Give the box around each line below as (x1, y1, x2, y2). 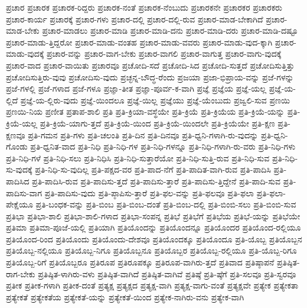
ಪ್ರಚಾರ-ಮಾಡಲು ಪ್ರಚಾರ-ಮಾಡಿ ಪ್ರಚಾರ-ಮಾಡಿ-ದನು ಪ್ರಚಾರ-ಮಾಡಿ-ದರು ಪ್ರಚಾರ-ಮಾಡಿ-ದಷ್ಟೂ (42, 24, 298, 37)
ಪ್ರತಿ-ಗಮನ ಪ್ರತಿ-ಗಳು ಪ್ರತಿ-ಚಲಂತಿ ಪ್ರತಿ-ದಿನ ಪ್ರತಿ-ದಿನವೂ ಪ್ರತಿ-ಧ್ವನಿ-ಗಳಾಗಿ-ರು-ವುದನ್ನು (28, 128, 259, 141)
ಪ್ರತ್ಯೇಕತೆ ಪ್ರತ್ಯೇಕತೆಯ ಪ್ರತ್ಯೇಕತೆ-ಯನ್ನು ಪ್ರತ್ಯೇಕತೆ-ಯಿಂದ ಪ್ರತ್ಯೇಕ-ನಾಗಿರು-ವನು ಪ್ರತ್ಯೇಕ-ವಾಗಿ (6, 290, 244, 303)
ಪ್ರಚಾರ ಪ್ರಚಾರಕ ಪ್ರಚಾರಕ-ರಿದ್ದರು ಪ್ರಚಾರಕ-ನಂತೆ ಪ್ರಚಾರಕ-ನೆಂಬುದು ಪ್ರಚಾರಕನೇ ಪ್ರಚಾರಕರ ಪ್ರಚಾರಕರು (6, 1, 282, 13)
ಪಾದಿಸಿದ (6, 174, 30, 187)
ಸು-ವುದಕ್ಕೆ (6, 163, 32, 176)
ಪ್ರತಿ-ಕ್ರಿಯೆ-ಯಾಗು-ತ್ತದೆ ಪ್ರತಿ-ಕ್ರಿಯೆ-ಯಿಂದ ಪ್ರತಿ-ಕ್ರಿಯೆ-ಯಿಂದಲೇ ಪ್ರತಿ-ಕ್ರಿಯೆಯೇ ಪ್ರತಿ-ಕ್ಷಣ (40, 116, 275, 129)
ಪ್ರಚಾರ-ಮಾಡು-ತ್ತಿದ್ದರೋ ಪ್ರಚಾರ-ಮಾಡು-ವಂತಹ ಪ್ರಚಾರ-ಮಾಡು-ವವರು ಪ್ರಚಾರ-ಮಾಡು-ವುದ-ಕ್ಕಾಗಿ (6, 35, 273, 48)
